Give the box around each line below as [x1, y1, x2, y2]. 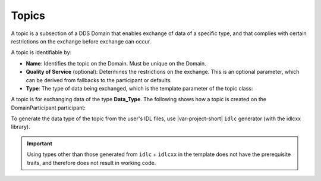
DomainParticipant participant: [11, 104, 86, 111]
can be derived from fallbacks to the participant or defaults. [26, 76, 172, 83]
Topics [11, 9, 46, 22]
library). [11, 123, 30, 130]
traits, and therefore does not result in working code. [27, 159, 156, 166]
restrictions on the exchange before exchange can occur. [11, 38, 152, 45]
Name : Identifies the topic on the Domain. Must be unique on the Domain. [26, 60, 206, 67]
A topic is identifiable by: [11, 49, 72, 56]
